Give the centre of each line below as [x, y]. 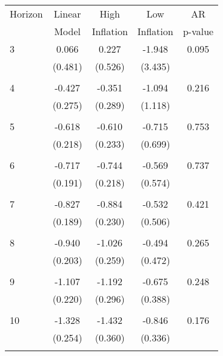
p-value [198, 31]
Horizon [26, 14]
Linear [67, 14]
